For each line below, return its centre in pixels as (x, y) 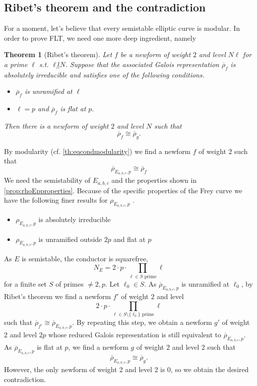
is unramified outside (70, 239)
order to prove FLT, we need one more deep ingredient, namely (100, 38)
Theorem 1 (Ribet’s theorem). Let (58, 54)
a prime (16, 64)
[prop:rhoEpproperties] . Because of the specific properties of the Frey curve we (123, 190)
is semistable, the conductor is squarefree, (85, 258)
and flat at (129, 239)
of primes (69, 283)
